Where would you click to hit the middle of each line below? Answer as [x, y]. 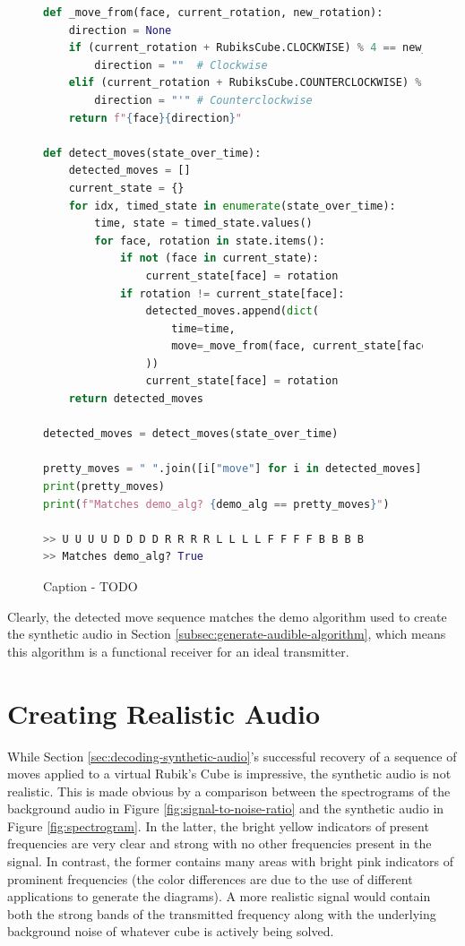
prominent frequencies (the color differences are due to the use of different [210, 878]
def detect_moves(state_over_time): [152, 153]
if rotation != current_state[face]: [232, 293]
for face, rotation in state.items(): [210, 241]
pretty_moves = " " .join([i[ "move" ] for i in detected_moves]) [236, 469]
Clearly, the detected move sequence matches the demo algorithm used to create [227, 616]
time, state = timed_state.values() [203, 224]
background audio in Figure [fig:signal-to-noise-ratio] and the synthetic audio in [226, 808]
